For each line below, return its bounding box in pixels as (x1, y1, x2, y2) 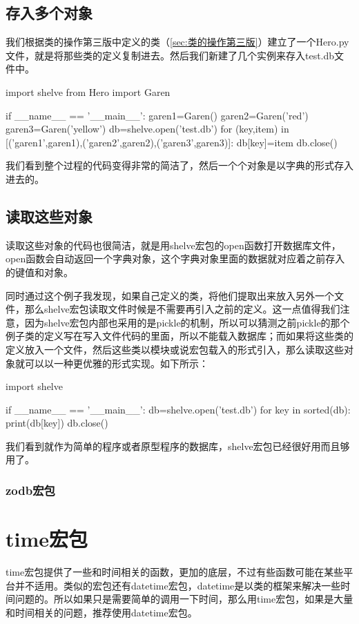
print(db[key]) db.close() (6, 416, 108, 430)
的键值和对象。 (6, 264, 73, 279)
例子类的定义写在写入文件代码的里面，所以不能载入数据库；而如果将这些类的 (6, 329, 353, 343)
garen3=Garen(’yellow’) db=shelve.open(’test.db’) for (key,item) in (6, 121, 289, 136)
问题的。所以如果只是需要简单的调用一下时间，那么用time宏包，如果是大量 (14, 592, 353, 606)
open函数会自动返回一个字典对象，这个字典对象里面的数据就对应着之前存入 (6, 251, 345, 266)
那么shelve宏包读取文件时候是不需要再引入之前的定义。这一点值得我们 (24, 302, 340, 316)
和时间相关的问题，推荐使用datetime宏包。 (6, 605, 197, 619)
